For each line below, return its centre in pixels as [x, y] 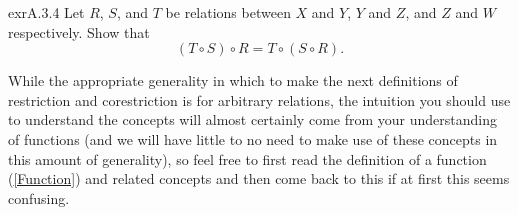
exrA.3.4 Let [46, 12]
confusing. [39, 197]
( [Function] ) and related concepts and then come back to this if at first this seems [259, 178]
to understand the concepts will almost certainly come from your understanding [252, 119]
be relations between [228, 12]
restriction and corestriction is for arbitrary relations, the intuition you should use [259, 99]
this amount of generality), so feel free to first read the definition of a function [247, 158]
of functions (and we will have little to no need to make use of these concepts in [253, 138]
